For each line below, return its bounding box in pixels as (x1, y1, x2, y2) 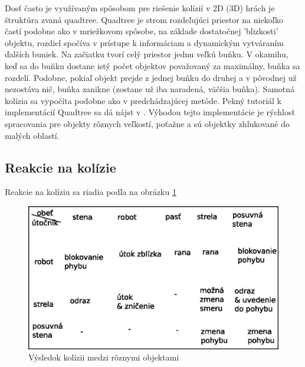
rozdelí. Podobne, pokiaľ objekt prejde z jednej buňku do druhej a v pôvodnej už (5, 71, 297, 83)
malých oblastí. (5, 129, 60, 141)
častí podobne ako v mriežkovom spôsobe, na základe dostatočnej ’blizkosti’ (5, 25, 278, 37)
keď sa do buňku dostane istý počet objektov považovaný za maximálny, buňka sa (5, 59, 300, 72)
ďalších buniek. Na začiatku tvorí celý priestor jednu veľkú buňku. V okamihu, (5, 48, 288, 60)
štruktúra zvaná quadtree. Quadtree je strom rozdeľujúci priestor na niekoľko (5, 13, 283, 25)
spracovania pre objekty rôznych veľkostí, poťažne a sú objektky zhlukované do (5, 117, 290, 129)
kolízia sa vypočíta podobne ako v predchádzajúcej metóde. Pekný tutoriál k (5, 94, 281, 106)
